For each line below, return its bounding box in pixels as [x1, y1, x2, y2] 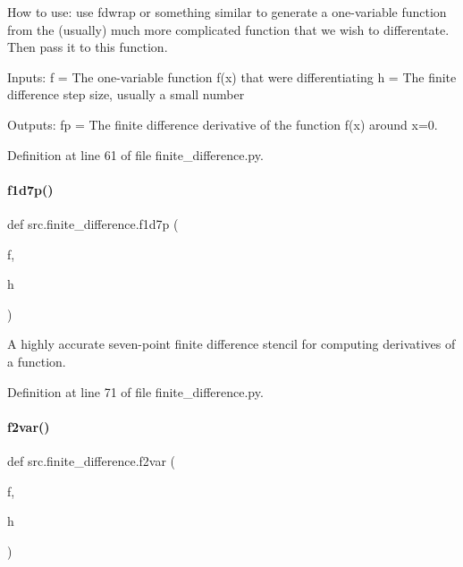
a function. [7, 351, 66, 370]
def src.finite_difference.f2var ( [7, 451, 176, 470]
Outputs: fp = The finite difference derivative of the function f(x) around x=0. [7, 114, 438, 133]
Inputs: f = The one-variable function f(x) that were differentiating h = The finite [7, 67, 457, 86]
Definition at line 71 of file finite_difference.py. [7, 382, 264, 401]
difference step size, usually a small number [7, 85, 245, 104]
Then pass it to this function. [7, 38, 168, 56]
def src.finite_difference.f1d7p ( [7, 214, 179, 233]
